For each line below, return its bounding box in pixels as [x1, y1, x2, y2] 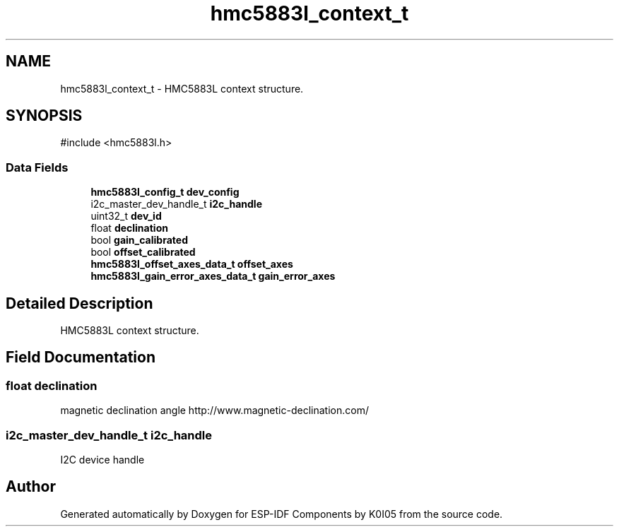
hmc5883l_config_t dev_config [90, 186, 240, 199]
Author [6, 478, 56, 496]
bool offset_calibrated [90, 246, 196, 259]
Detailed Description [6, 294, 153, 312]
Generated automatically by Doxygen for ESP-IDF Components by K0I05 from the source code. [60, 507, 503, 520]
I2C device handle [60, 454, 145, 466]
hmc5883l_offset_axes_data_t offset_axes [90, 258, 293, 271]
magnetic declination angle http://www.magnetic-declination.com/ [60, 404, 369, 417]
